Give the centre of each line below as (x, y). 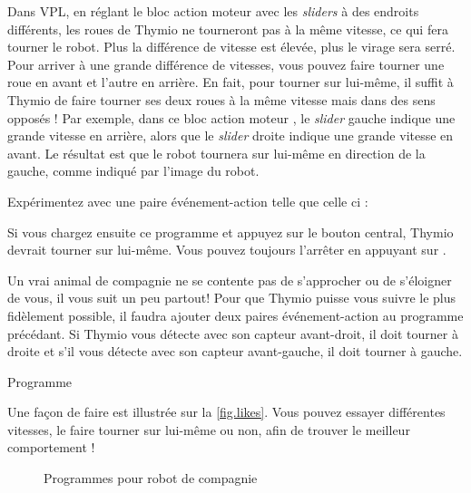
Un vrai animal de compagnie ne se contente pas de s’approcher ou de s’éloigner (230, 280)
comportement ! (51, 447)
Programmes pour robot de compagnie (151, 478)
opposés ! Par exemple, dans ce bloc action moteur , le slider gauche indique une (231, 117)
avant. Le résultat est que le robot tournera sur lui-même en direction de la (216, 153)
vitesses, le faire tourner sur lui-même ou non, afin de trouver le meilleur (209, 429)
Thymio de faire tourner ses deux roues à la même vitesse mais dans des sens (221, 99)
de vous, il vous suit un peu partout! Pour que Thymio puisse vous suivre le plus (232, 298)
